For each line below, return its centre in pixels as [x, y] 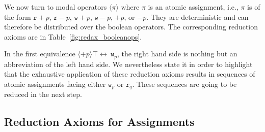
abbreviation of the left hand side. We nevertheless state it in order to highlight [128, 64]
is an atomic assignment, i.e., [193, 7]
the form [18, 16]
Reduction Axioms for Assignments [99, 122]
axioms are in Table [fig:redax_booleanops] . [73, 36]
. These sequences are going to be [184, 84]
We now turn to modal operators [56, 7]
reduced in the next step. [43, 94]
